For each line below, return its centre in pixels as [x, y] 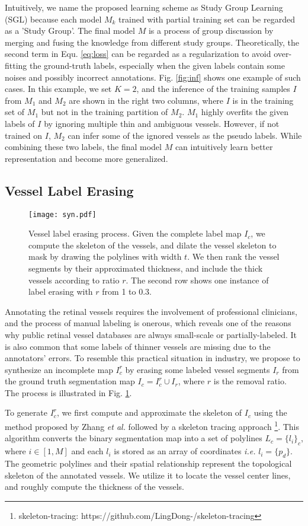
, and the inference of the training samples [213, 89]
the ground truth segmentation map [70, 381]
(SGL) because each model [53, 19]
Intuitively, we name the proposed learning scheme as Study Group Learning [144, 7]
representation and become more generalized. [86, 158]
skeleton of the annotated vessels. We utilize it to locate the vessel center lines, [148, 475]
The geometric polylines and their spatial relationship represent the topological [148, 463]
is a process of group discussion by [211, 31]
